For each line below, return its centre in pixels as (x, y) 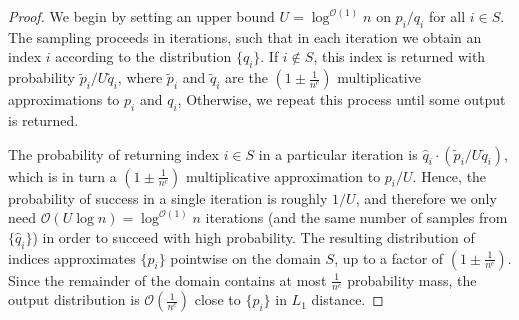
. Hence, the (449, 175)
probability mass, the (412, 279)
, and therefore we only (426, 197)
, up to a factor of (389, 257)
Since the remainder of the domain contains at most (167, 279)
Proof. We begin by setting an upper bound (141, 16)
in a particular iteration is (338, 153)
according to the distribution (143, 56)
